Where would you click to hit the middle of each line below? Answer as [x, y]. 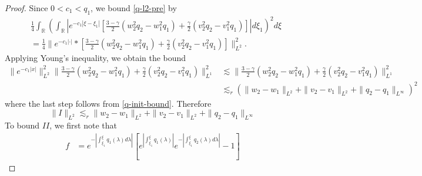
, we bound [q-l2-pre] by [134, 8]
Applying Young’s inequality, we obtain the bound [96, 57]
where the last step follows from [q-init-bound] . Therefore [108, 103]
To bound [22, 125]
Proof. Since [26, 8]
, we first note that [83, 125]
